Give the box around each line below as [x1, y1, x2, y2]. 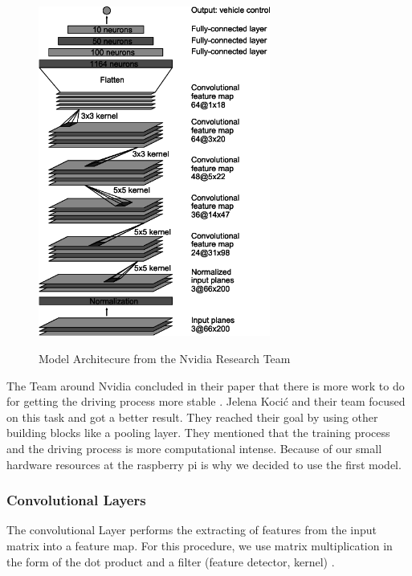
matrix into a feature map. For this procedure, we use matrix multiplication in [6, 537, 393, 554]
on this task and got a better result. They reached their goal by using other [6, 408, 378, 425]
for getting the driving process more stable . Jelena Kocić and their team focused [6, 393, 406, 410]
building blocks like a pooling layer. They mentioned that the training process [6, 424, 390, 441]
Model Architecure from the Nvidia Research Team [39, 349, 291, 366]
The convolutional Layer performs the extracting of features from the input [6, 521, 377, 538]
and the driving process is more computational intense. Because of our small [6, 439, 382, 456]
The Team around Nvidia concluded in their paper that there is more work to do [6, 377, 405, 394]
